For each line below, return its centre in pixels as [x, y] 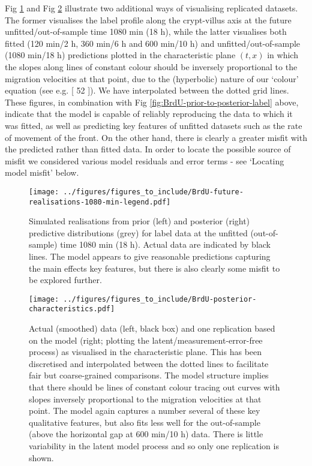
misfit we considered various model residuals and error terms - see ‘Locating [145, 160]
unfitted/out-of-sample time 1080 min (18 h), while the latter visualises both [146, 31]
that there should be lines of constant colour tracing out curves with [154, 387]
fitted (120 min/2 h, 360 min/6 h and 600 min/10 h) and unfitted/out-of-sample [153, 43]
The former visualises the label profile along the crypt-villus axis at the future [148, 19]
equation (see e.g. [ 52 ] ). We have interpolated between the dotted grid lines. [147, 90]
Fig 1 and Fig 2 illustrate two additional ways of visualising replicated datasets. [151, 8]
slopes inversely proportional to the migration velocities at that [145, 399]
